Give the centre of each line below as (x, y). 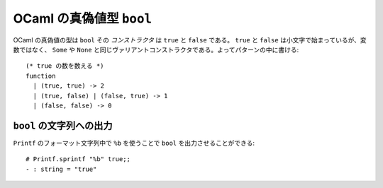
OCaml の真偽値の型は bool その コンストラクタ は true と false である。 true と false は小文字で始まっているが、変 (190, 40)
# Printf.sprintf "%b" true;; (78, 159)
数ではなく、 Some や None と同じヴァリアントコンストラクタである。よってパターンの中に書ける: (156, 49)
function (41, 76)
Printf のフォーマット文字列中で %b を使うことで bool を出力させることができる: (134, 143)
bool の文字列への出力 (63, 125)
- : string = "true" (61, 169)
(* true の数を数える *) (65, 66)
